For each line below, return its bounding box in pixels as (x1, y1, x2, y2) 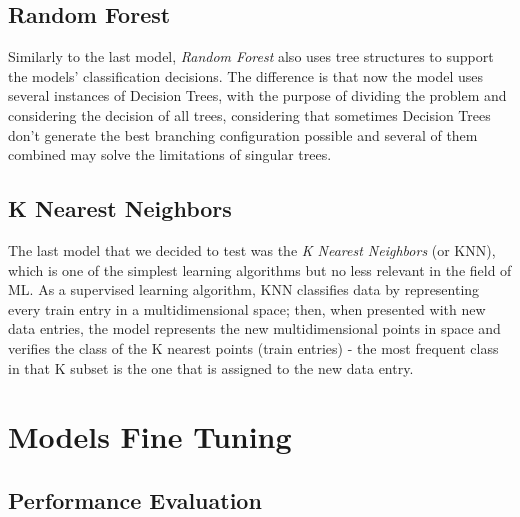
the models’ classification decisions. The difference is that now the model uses (8, 65, 484, 86)
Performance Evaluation (8, 484, 262, 515)
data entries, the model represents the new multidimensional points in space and (8, 318, 501, 339)
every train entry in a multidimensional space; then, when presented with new (8, 298, 486, 319)
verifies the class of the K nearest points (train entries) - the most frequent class (8, 337, 499, 358)
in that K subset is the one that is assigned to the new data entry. (8, 357, 414, 378)
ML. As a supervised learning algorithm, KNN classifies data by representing (8, 279, 480, 300)
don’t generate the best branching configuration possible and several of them (8, 124, 478, 145)
